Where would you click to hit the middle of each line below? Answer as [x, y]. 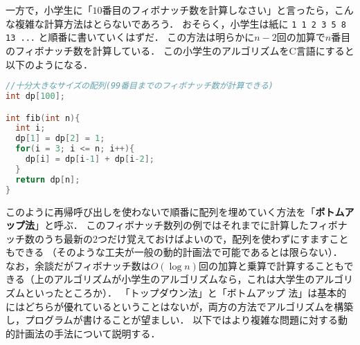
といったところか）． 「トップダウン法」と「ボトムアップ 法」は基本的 [186, 293]
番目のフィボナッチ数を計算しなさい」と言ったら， [218, 10]
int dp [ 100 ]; [35, 96]
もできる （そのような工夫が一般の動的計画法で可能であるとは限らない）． [174, 252]
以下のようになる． [49, 64]
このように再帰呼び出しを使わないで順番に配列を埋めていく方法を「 [161, 211]
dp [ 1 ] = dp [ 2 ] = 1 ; [60, 139]
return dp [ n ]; [48, 179]
